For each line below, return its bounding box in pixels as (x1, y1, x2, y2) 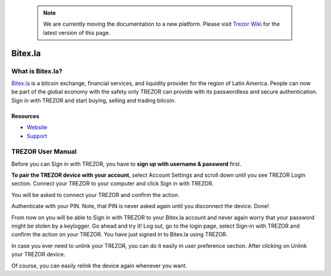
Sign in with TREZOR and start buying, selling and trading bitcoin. (11, 97, 176, 104)
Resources (11, 112, 40, 119)
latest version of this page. (43, 29, 110, 36)
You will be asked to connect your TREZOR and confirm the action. (11, 191, 180, 198)
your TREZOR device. (11, 251, 66, 258)
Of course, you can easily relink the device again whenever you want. (11, 262, 187, 269)
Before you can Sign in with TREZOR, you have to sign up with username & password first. (11, 160, 242, 168)
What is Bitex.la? (11, 67, 63, 75)
